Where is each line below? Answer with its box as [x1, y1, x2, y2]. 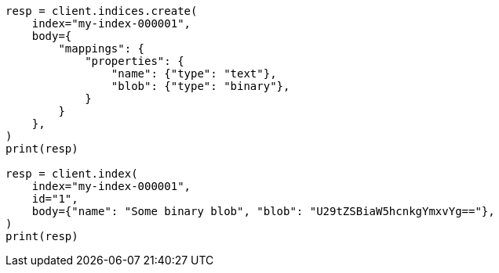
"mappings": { [58, 42, 145, 55]
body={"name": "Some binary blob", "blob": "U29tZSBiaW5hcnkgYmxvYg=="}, [31, 205, 495, 217]
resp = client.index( [5, 167, 138, 180]
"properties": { [85, 55, 184, 67]
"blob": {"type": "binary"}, [111, 80, 290, 92]
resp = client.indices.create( [5, 5, 198, 17]
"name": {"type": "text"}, [111, 67, 277, 80]
